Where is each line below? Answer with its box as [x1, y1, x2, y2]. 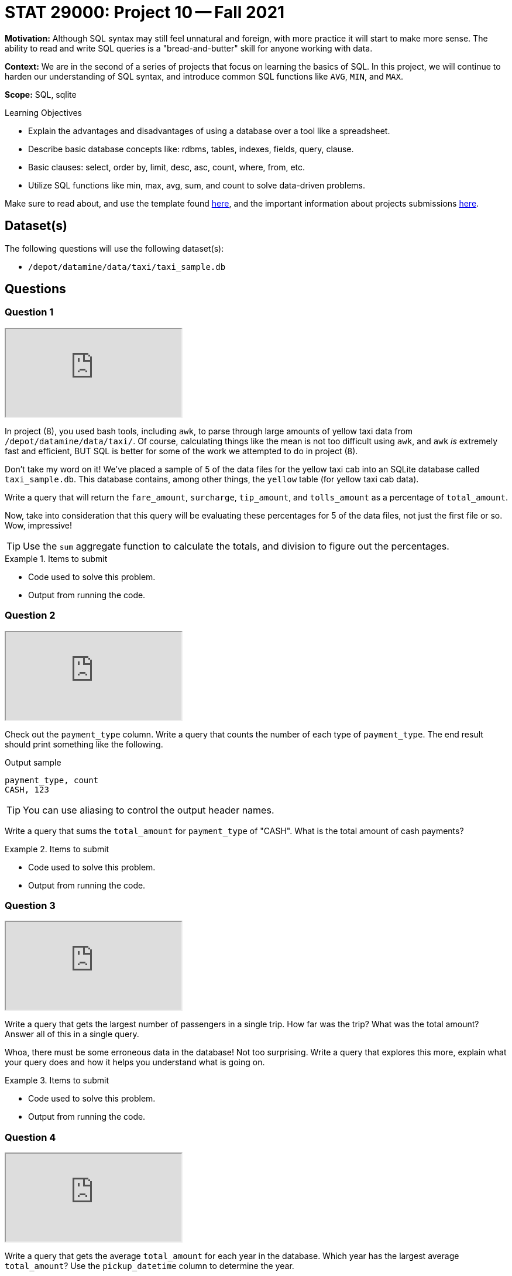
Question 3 [5, 899, 56, 911]
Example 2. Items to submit [5, 843, 109, 854]
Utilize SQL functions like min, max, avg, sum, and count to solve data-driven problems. [28, 180, 365, 190]
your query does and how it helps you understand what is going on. [5, 1057, 265, 1068]
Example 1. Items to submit [5, 553, 108, 564]
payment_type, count [5, 775, 99, 785]
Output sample [5, 757, 61, 767]
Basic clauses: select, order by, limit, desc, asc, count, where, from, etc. [28, 162, 305, 172]
